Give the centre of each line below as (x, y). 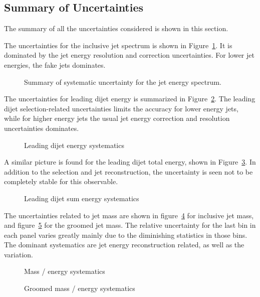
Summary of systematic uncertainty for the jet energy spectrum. (123, 82)
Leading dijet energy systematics (74, 145)
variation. (19, 254)
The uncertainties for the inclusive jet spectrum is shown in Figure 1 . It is (118, 45)
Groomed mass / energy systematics (80, 288)
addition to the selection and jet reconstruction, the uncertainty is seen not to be (128, 171)
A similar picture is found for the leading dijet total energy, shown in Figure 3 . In (130, 162)
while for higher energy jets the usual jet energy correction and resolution (117, 118)
